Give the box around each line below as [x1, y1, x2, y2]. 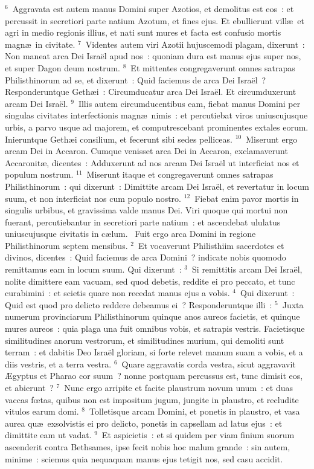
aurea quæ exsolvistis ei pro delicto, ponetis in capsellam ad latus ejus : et [5, 416, 283, 429]
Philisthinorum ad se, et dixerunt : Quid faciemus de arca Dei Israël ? [5, 73, 266, 86]
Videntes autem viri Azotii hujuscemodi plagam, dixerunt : [85, 37, 305, 50]
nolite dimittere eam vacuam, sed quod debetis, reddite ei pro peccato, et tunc [5, 274, 295, 287]
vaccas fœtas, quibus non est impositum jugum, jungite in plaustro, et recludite [5, 393, 299, 406]
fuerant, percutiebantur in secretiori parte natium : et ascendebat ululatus [5, 215, 281, 228]
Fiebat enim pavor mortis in [194, 192, 299, 204]
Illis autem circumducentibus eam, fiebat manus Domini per [78, 97, 301, 109]
